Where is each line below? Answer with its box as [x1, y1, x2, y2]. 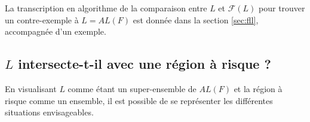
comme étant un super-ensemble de [67, 82, 197, 94]
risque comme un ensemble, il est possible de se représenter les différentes [5, 94, 273, 106]
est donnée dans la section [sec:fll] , [133, 13, 259, 26]
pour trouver [259, 2, 305, 14]
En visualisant [5, 82, 57, 94]
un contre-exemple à [5, 13, 79, 26]
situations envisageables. [5, 106, 94, 118]
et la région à [234, 82, 283, 94]
